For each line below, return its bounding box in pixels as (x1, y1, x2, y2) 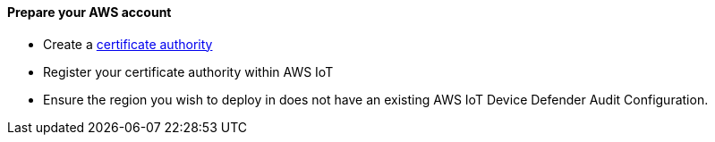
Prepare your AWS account (7, 4, 172, 20)
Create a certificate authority (43, 36, 213, 52)
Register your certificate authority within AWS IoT (43, 63, 334, 79)
